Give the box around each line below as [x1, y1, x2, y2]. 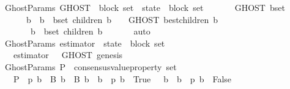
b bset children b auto [30, 25, 151, 38]
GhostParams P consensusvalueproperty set [4, 60, 177, 73]
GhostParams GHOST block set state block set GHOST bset [4, 1, 285, 13]
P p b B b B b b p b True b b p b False [13, 72, 232, 85]
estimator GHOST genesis [13, 48, 123, 61]
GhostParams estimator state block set [4, 36, 165, 49]
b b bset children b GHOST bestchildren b [26, 13, 218, 25]
